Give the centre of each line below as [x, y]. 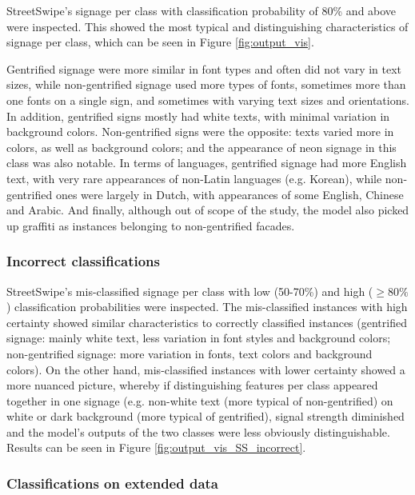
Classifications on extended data [112, 483]
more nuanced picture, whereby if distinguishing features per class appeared [192, 385]
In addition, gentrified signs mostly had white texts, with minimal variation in [198, 116]
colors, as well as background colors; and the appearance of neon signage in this [202, 147]
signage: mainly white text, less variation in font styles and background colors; [199, 338]
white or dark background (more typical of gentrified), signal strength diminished [206, 416]
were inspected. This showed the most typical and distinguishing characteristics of [207, 26]
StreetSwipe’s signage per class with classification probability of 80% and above [202, 10]
